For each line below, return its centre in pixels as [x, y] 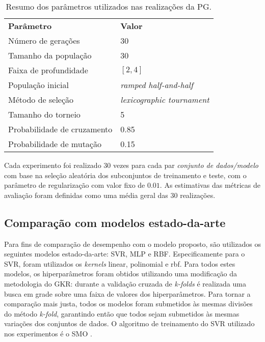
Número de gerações [44, 40]
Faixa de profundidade [48, 70]
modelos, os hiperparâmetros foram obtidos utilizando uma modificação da [121, 274]
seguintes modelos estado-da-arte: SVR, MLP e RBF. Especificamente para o [125, 254]
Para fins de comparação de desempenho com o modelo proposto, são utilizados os [132, 244]
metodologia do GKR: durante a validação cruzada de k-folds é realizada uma [125, 283]
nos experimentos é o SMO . [48, 333]
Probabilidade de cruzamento [60, 129]
